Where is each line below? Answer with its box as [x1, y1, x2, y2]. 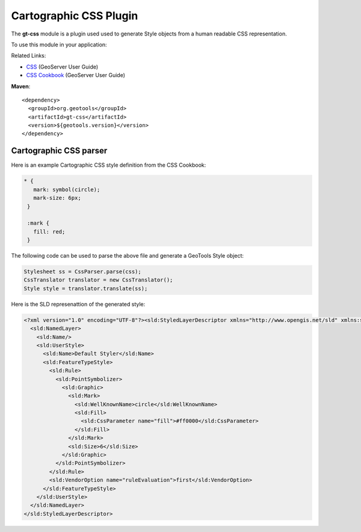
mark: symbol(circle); [33, 186, 100, 193]
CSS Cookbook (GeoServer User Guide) [26, 72, 126, 79]
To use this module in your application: [11, 41, 108, 48]
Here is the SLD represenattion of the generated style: [11, 300, 146, 308]
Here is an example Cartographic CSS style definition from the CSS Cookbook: [11, 161, 206, 169]
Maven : [11, 82, 31, 90]
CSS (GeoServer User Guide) [26, 63, 99, 70]
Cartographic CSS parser [11, 146, 108, 156]
